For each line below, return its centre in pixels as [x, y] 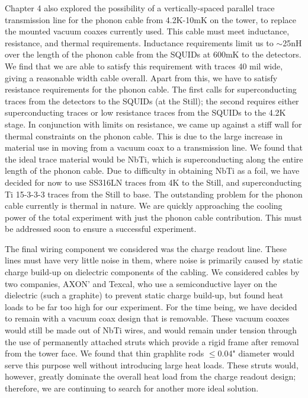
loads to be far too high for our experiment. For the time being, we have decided [151, 306]
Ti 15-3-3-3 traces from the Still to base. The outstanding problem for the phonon [154, 194]
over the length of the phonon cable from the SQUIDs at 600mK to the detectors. [153, 54]
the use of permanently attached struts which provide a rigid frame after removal [152, 341]
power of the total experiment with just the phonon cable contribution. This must [154, 217]
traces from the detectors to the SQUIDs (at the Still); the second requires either [152, 101]
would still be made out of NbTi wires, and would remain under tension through [151, 330]
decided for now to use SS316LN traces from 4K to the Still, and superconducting [153, 182]
